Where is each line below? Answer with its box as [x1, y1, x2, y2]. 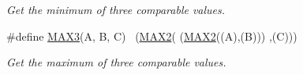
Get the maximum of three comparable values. [6, 54, 226, 70]
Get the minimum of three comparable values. [6, 2, 226, 17]
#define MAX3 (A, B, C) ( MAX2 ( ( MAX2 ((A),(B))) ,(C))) [6, 27, 297, 44]
